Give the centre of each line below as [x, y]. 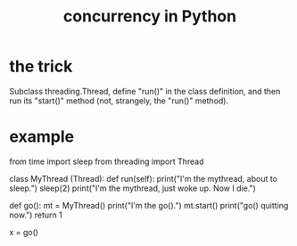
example [42, 137]
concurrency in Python [150, 16]
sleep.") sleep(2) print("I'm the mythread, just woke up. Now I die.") [133, 188]
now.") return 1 [36, 215]
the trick [41, 66]
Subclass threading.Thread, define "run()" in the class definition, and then [145, 91]
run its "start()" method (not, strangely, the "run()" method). [119, 101]
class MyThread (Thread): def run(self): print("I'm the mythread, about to [144, 178]
